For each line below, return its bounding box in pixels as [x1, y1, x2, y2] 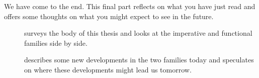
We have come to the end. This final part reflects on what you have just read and [4, 1, 255, 11]
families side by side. [24, 37, 88, 48]
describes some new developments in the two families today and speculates [24, 54, 254, 65]
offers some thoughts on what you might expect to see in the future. [4, 11, 214, 21]
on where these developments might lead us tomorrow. [24, 64, 192, 74]
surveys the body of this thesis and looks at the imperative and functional [24, 28, 252, 38]
